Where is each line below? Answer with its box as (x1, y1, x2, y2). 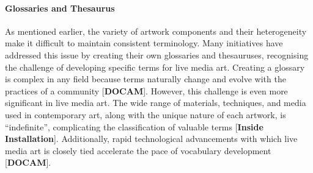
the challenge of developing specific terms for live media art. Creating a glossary (5, 60, 305, 73)
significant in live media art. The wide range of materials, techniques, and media (5, 96, 306, 109)
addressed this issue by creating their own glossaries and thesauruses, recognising (5, 48, 309, 61)
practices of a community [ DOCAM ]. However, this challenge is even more (5, 84, 288, 97)
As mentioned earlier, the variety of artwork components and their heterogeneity (5, 24, 307, 37)
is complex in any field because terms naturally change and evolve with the (5, 72, 286, 85)
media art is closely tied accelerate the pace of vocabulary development (5, 144, 271, 157)
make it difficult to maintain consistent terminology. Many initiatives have (5, 37, 283, 49)
